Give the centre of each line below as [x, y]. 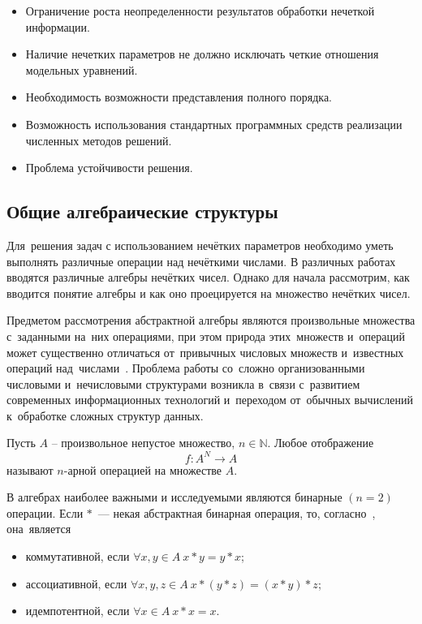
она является [39, 529]
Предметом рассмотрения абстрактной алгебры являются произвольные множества [211, 320]
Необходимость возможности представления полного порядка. [179, 97]
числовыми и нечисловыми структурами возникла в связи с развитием [183, 383]
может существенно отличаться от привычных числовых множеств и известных [205, 352]
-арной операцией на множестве [143, 469]
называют [30, 469]
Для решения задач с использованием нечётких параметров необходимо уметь [200, 245]
